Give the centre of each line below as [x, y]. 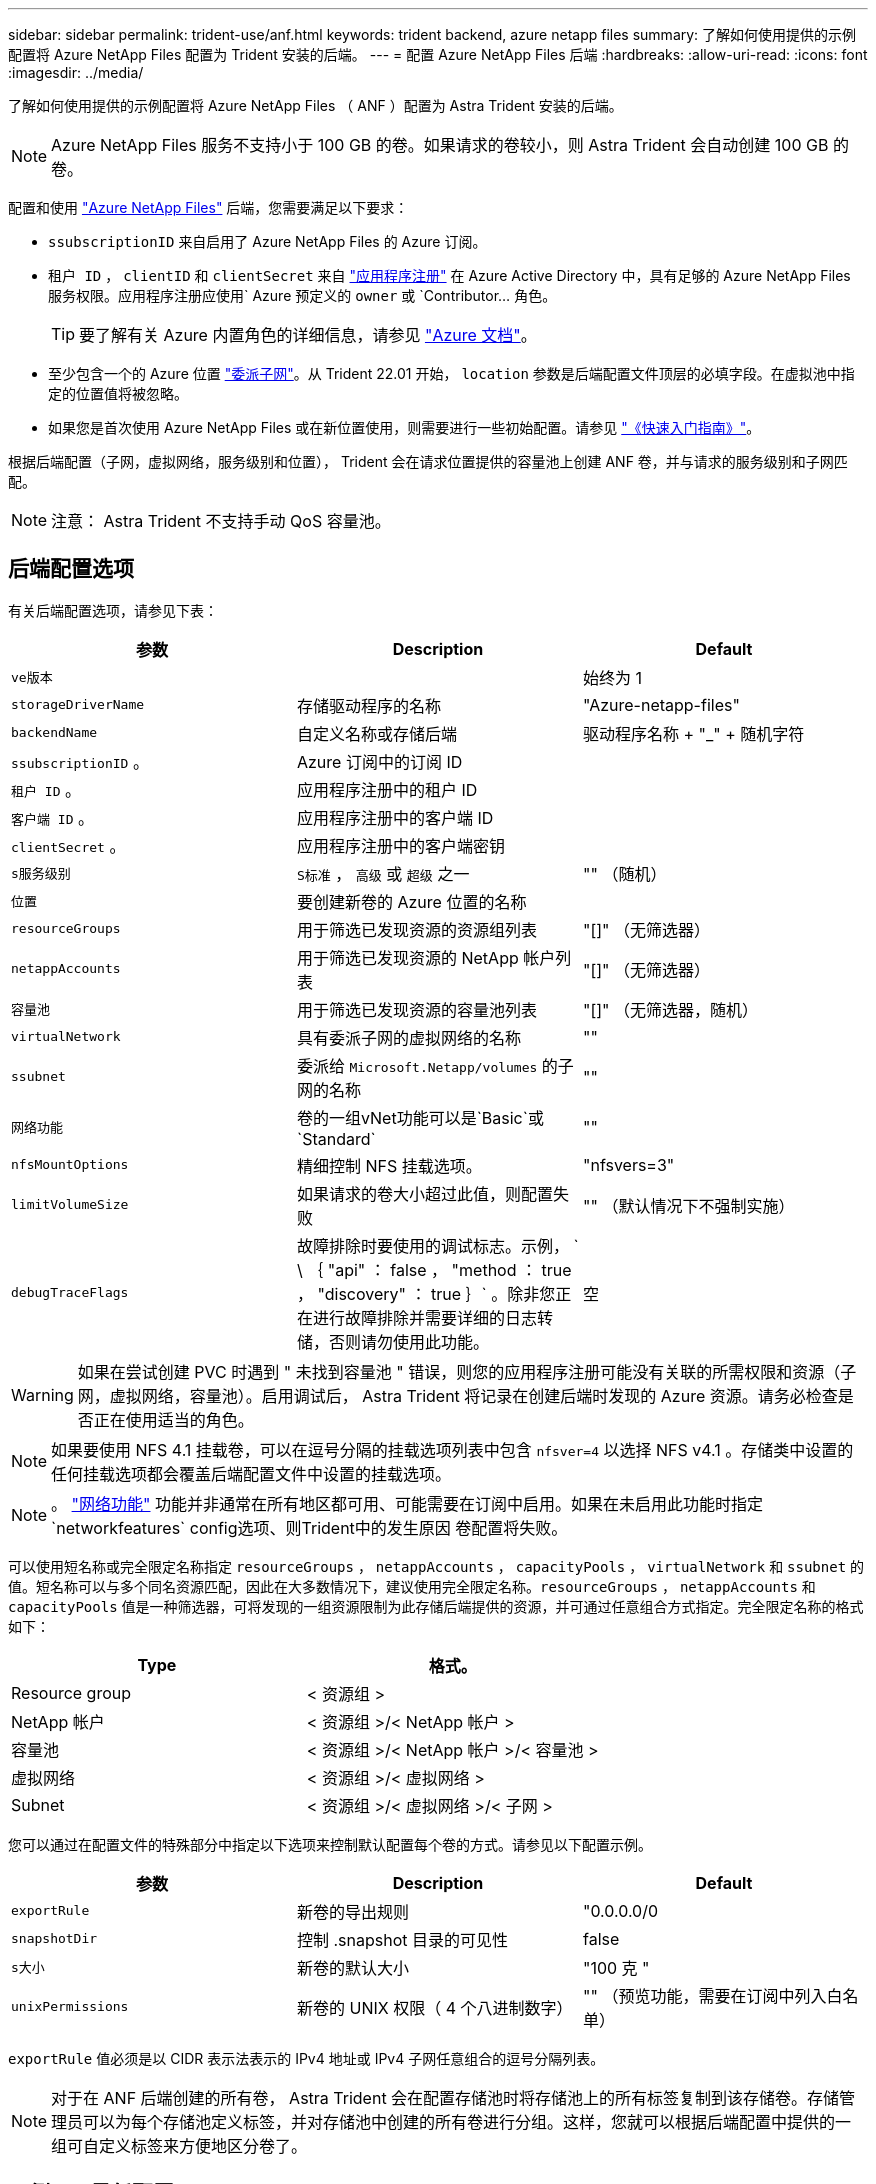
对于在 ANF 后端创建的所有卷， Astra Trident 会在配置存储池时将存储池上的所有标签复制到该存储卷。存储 [445, 2097]
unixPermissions [70, 2007]
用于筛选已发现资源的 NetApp [407, 957]
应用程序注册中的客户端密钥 [400, 845]
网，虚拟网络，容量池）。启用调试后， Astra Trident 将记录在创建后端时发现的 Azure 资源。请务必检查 [457, 1395]
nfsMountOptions [70, 1165]
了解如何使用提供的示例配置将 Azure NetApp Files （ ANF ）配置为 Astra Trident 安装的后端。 [315, 105]
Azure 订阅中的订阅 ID [379, 761]
